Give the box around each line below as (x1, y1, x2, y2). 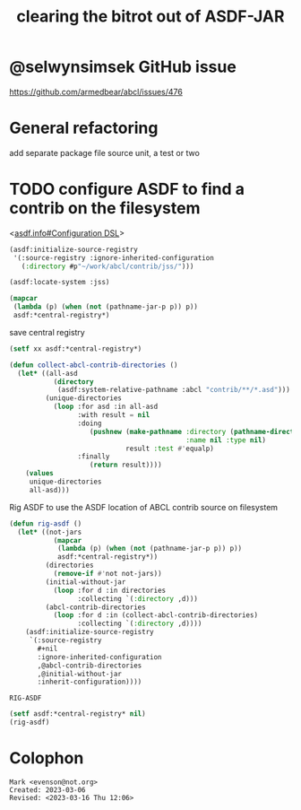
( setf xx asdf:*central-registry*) (9, 344, 142, 353)
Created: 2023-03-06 (9, 786, 87, 795)
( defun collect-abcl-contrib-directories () (9, 361, 178, 370)
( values (25, 469, 54, 478)
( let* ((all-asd (17, 369, 78, 378)
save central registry (9, 327, 85, 337)
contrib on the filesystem (9, 198, 201, 219)
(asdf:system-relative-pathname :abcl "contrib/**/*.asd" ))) (56, 386, 291, 395)
